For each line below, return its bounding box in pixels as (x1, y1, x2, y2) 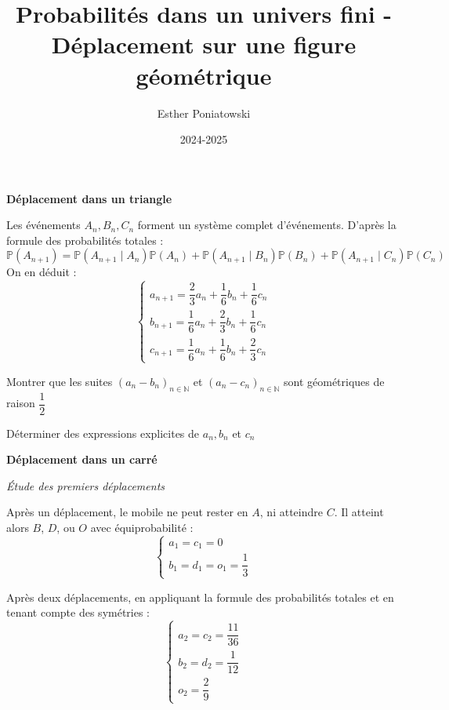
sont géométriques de (283, 373, 385, 389)
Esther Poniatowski (157, 104, 251, 121)
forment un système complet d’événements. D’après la (137, 217, 396, 233)
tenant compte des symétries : (6, 604, 150, 621)
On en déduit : (6, 264, 77, 280)
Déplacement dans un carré (6, 451, 158, 468)
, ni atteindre (259, 504, 323, 520)
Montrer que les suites (6, 373, 113, 389)
